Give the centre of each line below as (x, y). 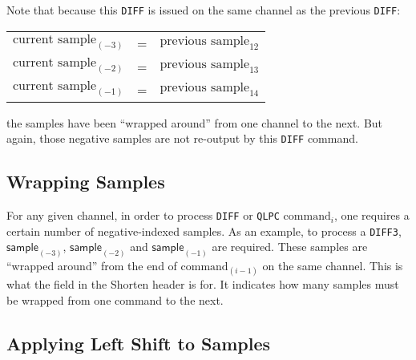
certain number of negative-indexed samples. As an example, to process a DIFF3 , (204, 231)
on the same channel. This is (333, 266)
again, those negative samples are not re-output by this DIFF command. (182, 138)
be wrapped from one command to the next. (115, 300)
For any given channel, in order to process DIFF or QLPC (143, 215)
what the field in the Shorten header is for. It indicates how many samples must (203, 284)
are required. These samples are (290, 247)
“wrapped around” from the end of (92, 266)
